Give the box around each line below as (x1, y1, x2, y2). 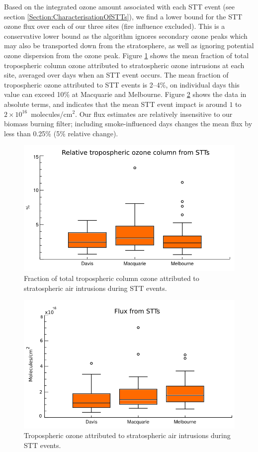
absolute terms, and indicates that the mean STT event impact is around (4, 98, 227, 109)
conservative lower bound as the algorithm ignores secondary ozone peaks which (4, 30, 248, 41)
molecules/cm (31, 108, 73, 119)
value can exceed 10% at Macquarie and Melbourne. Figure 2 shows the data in (4, 89, 247, 99)
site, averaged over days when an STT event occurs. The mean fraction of (4, 70, 229, 80)
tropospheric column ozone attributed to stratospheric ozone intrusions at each (4, 60, 245, 70)
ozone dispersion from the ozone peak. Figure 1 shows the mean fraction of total (4, 50, 249, 60)
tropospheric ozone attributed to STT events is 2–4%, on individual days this (4, 79, 240, 90)
